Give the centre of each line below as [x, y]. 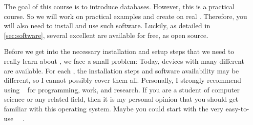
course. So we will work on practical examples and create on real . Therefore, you [126, 16]
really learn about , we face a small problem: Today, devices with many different [124, 61]
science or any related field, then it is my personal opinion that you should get [121, 99]
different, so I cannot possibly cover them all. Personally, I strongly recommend [123, 80]
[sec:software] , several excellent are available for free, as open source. [106, 35]
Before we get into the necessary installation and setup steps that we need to [119, 51]
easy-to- [237, 108]
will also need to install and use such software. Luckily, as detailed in [107, 26]
